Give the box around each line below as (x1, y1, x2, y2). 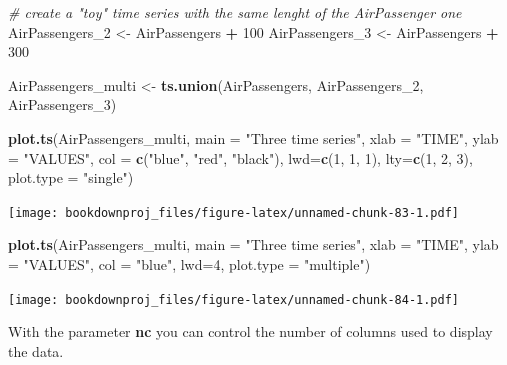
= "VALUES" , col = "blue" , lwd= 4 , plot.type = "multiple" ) (8, 254, 371, 274)
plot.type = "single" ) (8, 167, 134, 188)
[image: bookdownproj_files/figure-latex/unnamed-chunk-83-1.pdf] (8, 205, 460, 220)
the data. (8, 340, 64, 361)
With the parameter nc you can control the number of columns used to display (8, 321, 493, 342)
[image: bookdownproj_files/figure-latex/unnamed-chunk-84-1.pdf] (8, 292, 460, 307)
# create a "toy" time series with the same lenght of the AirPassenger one (8, 2, 462, 22)
